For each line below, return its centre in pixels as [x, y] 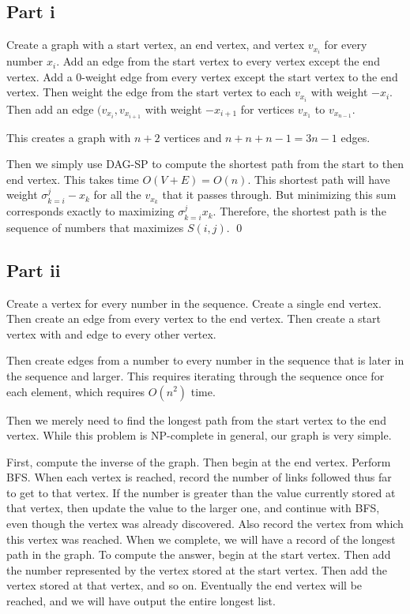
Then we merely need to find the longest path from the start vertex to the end [196, 419]
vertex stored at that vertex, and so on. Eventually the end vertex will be [184, 585]
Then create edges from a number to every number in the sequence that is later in [205, 360]
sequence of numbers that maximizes [95, 227]
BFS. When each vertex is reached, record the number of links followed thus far [199, 477]
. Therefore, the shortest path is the [299, 211]
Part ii [34, 270]
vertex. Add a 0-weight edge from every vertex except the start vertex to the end [202, 76]
